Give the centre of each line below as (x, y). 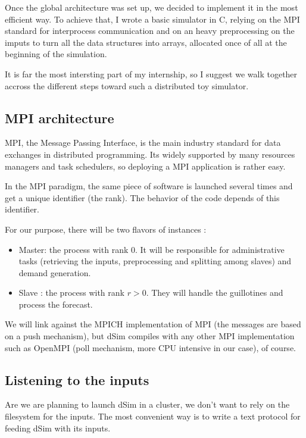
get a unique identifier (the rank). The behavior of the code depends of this (142, 197)
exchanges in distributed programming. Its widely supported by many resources (150, 154)
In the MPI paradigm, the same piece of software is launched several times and (149, 186)
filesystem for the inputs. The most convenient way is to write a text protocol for (153, 416)
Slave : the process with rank (71, 292)
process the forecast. (56, 304)
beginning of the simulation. (56, 54)
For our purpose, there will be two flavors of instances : (106, 229)
